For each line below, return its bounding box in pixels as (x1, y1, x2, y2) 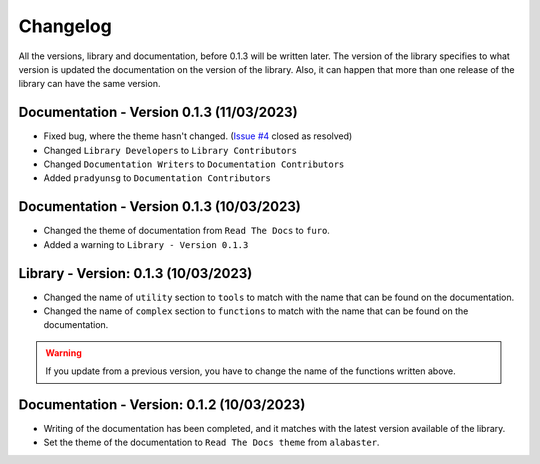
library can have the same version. (18, 78, 161, 90)
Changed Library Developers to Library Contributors (43, 144, 297, 156)
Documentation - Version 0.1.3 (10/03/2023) (18, 198, 302, 215)
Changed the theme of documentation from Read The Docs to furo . (43, 225, 330, 237)
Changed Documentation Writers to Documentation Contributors (43, 158, 345, 170)
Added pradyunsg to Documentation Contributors (43, 172, 272, 184)
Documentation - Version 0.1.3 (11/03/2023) (18, 104, 299, 121)
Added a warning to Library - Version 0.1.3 (43, 238, 249, 250)
